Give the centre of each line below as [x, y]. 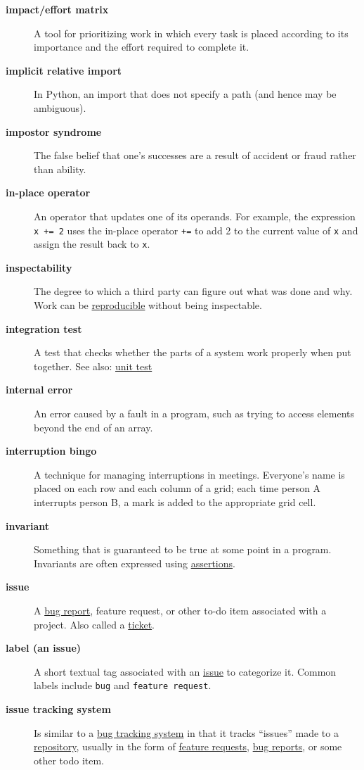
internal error [39, 390]
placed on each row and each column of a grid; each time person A [177, 488]
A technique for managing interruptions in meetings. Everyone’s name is [189, 474]
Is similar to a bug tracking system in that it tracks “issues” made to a [186, 732]
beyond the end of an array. [93, 427]
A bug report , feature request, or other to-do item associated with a [180, 610]
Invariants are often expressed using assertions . [135, 563]
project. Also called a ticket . [95, 624]
